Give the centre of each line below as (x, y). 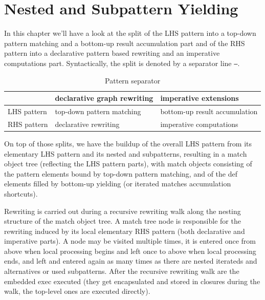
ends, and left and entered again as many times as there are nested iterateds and (131, 261)
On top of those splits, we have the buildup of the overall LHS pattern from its (128, 143)
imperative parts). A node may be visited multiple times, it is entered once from (130, 241)
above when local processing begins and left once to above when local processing (130, 251)
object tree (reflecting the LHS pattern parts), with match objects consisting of (128, 164)
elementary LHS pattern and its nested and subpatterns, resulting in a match (126, 153)
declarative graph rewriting (104, 98)
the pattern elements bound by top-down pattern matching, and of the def (121, 173)
